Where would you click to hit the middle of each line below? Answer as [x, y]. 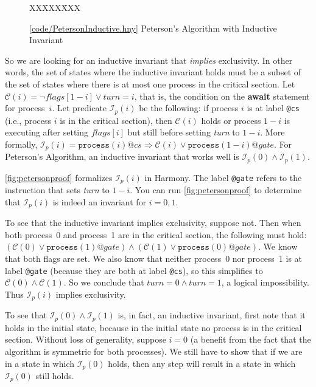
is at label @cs [273, 108]
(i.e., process [28, 120]
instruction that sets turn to [57, 190]
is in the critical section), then [116, 120]
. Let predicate [79, 108]
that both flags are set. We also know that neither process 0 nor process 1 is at [154, 258]
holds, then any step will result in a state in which [202, 363]
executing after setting [47, 132]
